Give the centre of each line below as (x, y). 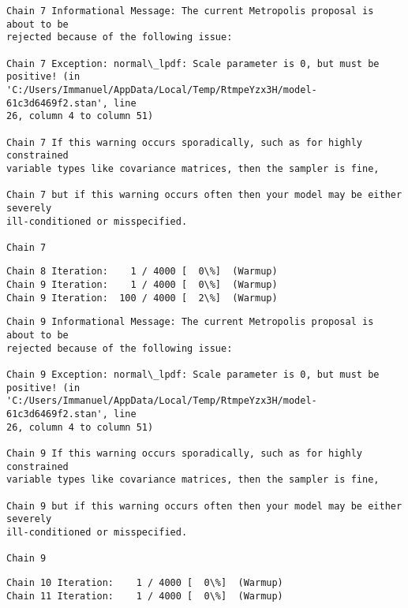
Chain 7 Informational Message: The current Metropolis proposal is (190, 11)
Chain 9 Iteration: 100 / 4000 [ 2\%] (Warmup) (142, 298)
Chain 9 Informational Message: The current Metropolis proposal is (190, 322)
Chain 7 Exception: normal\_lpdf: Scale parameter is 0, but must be (193, 63)
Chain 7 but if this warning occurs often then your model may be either (204, 195)
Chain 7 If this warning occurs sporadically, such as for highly (185, 142)
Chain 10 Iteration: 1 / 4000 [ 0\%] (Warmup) (145, 582)
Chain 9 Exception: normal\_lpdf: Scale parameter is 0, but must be (193, 375)
